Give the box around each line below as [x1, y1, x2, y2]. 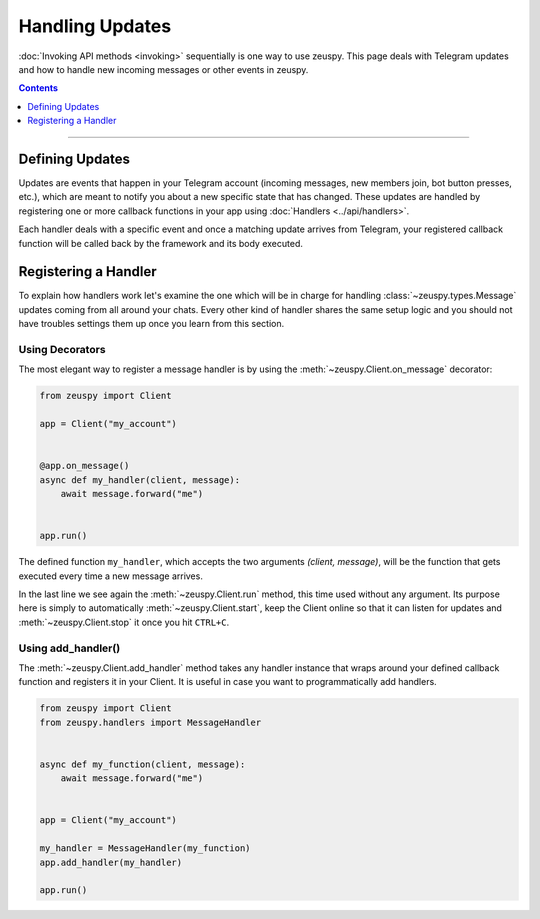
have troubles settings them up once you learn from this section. [18, 318, 285, 330]
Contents [18, 82, 59, 94]
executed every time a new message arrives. [18, 570, 204, 582]
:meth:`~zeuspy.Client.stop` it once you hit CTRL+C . [18, 616, 230, 628]
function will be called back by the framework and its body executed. [18, 237, 304, 249]
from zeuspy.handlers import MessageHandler [39, 716, 262, 728]
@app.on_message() [39, 460, 130, 472]
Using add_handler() [18, 641, 121, 655]
